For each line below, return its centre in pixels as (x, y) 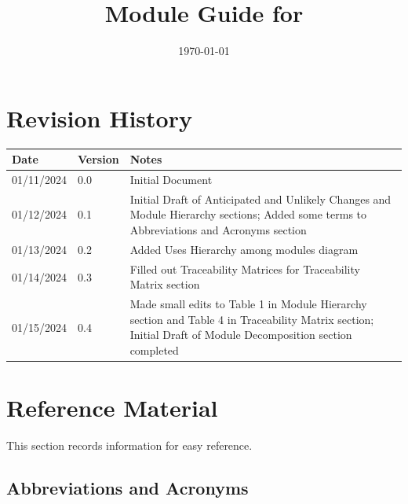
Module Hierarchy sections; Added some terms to (248, 214)
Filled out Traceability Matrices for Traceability (245, 269)
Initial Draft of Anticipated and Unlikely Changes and (260, 199)
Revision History (99, 118)
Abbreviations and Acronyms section (218, 230)
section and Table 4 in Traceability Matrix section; (252, 319)
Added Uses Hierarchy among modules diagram (244, 249)
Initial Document (171, 179)
